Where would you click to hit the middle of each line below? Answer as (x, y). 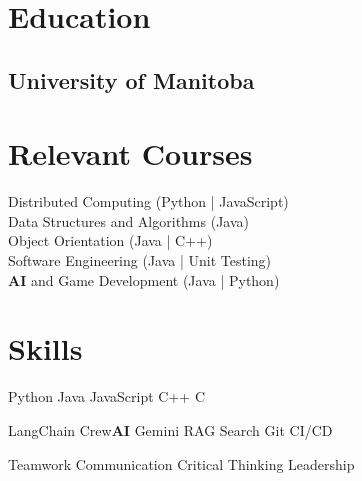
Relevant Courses (130, 153)
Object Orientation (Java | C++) (110, 240)
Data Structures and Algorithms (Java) (129, 220)
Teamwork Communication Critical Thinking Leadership (181, 463)
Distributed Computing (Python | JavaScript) (148, 201)
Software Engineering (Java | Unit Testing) (140, 260)
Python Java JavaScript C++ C (107, 396)
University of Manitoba (131, 79)
